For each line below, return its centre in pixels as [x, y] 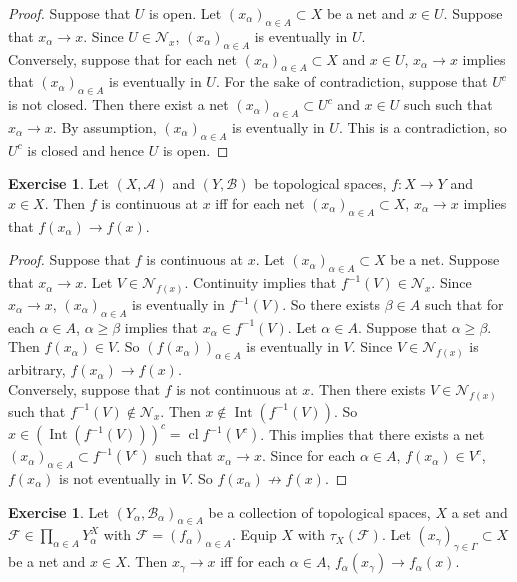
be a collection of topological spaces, [319, 511]
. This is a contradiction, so [422, 126]
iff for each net [260, 202]
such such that [448, 104]
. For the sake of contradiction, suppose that [351, 81]
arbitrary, [37, 369]
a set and [479, 511]
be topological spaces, [320, 183]
